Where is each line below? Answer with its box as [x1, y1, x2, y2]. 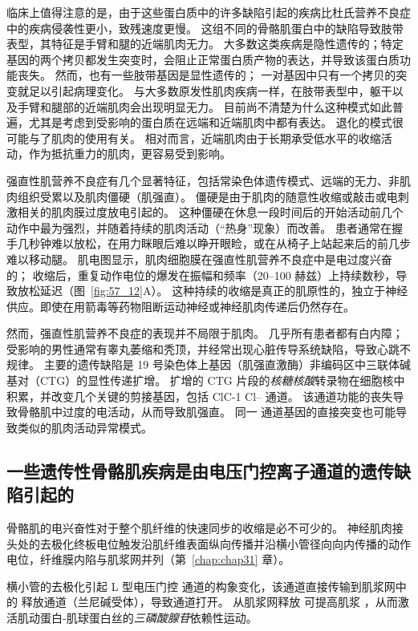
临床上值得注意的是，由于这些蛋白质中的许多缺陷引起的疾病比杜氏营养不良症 [6, 4, 411, 20]
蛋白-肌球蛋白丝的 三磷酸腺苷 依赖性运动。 [39, 609, 258, 625]
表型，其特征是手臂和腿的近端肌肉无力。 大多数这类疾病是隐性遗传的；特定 [6, 35, 404, 52]
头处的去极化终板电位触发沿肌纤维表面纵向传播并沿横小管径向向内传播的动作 [6, 535, 411, 552]
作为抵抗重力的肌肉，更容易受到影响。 [28, 145, 231, 162]
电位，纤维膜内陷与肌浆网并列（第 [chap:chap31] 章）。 [6, 551, 290, 568]
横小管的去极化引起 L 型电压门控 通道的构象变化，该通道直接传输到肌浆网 [6, 577, 396, 594]
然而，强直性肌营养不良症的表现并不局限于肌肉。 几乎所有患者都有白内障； [6, 325, 404, 342]
